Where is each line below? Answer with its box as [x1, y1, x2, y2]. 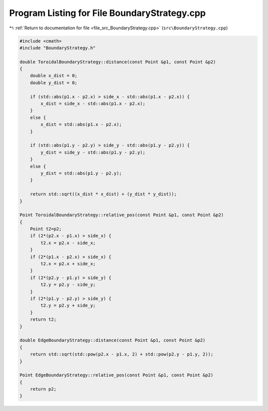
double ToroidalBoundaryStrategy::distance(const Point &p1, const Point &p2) [19, 59, 216, 65]
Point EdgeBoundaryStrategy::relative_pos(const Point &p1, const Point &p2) [19, 372, 213, 378]
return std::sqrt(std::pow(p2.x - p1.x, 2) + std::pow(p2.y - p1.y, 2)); [30, 351, 213, 357]
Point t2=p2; [30, 226, 62, 232]
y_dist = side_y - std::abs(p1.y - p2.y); [40, 149, 146, 155]
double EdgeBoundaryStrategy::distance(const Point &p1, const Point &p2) [19, 337, 206, 343]
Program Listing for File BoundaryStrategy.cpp [9, 7, 206, 18]
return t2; [30, 316, 57, 322]
